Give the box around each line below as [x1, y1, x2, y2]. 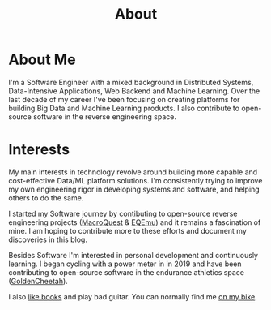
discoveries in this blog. [8, 235, 87, 244]
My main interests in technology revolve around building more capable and [8, 167, 258, 177]
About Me [8, 50, 76, 69]
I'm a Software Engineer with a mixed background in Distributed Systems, [8, 77, 254, 87]
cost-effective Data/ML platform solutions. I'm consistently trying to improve [8, 175, 263, 185]
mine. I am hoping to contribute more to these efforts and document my [8, 226, 247, 235]
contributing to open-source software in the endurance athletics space [8, 267, 245, 277]
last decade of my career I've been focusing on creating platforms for [8, 94, 240, 104]
